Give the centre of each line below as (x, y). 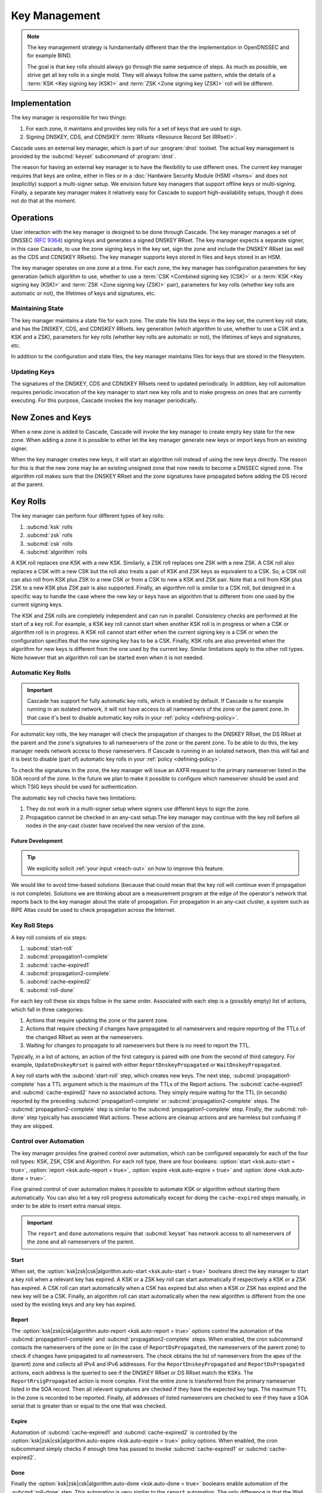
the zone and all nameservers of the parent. (81, 1242)
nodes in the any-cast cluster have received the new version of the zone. (116, 826)
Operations (32, 218)
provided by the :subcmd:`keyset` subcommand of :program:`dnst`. (93, 156)
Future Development (37, 841)
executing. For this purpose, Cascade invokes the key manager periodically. (104, 401)
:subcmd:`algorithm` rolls (57, 552)
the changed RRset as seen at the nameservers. (85, 1037)
